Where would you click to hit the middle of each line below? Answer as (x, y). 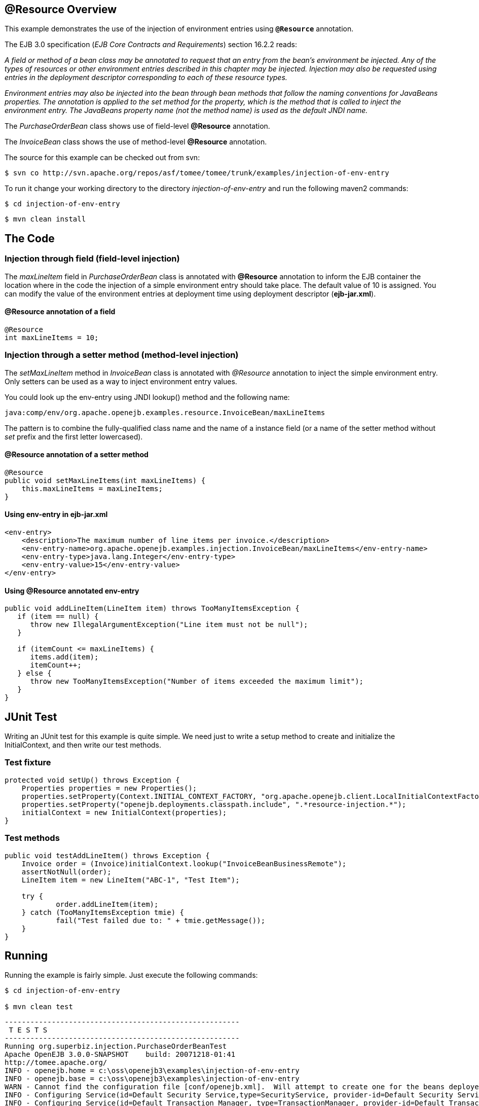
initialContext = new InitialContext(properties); (124, 812)
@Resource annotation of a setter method (77, 455)
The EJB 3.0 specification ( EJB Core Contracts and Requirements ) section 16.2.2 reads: (151, 45)
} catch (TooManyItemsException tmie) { (103, 912)
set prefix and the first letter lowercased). (74, 436)
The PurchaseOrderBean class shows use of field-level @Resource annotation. (137, 126)
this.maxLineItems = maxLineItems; (92, 488)
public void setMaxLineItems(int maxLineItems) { (105, 480)
